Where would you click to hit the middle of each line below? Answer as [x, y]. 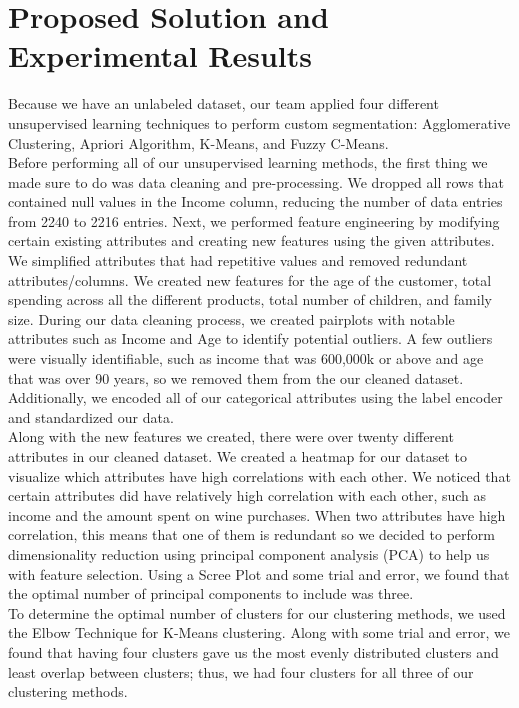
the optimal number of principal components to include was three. [211, 593]
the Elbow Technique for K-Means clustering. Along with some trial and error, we [259, 632]
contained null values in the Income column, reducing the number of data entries [255, 201]
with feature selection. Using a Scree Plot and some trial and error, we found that [259, 573]
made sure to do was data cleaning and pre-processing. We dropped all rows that [256, 181]
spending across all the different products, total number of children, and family [250, 299]
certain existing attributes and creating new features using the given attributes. [251, 240]
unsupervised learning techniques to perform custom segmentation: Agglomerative [259, 122]
